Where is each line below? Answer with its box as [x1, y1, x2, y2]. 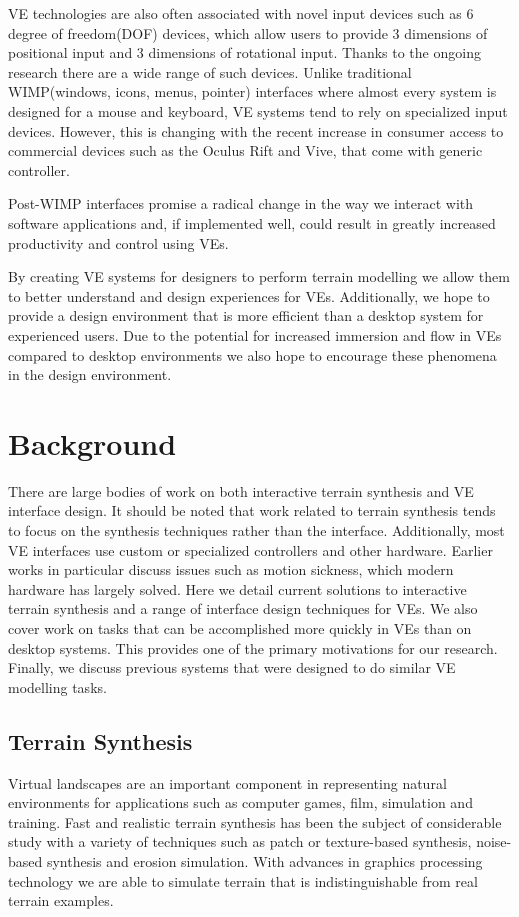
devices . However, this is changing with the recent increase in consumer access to [8, 120, 504, 141]
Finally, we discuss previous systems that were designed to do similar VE [8, 657, 456, 678]
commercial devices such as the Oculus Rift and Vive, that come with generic [8, 140, 483, 161]
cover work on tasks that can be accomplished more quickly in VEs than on [8, 617, 472, 638]
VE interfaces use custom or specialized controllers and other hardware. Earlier [8, 539, 493, 560]
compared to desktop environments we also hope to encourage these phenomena [8, 344, 497, 365]
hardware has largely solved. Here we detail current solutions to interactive [8, 578, 467, 599]
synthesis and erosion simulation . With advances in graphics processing [46, 850, 483, 871]
